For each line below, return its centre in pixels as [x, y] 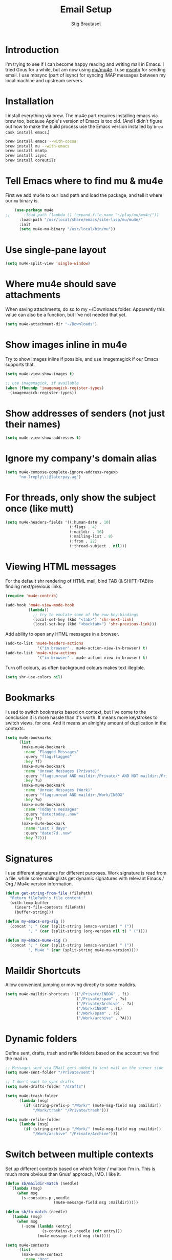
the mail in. [17, 1058]
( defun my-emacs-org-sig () [35, 922]
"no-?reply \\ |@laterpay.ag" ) [50, 477]
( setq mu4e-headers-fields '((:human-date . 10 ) [58, 522]
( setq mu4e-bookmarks [28, 738]
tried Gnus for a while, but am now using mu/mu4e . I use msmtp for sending [85, 69]
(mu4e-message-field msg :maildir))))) [96, 1203]
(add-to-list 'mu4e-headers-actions [44, 643]
